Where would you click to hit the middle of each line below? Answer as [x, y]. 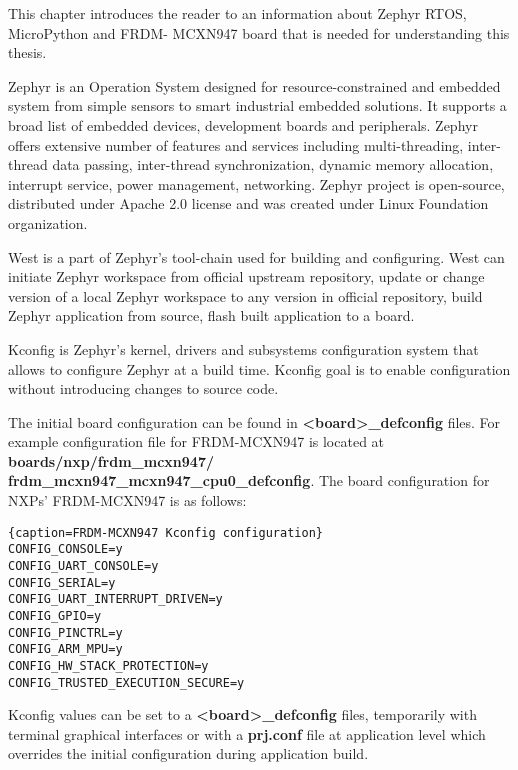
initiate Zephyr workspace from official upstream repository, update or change [246, 276]
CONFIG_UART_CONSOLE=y [83, 565]
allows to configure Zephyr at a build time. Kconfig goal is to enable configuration [259, 368]
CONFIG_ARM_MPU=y [65, 649]
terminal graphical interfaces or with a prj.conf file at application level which [247, 733]
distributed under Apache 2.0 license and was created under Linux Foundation [248, 203]
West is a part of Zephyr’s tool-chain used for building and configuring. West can [256, 256]
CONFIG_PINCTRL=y [65, 632]
